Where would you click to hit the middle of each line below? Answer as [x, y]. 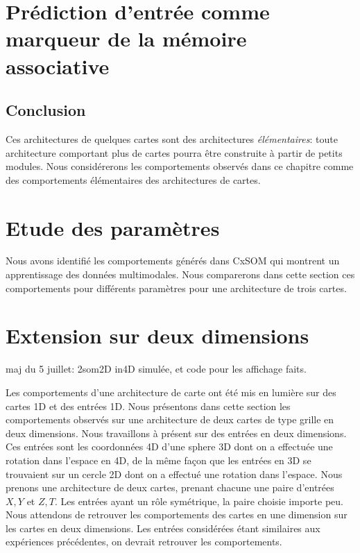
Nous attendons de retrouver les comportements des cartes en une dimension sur [177, 514]
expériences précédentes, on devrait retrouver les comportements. [144, 542]
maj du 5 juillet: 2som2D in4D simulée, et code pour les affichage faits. [156, 369]
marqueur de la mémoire [126, 39]
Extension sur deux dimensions [157, 335]
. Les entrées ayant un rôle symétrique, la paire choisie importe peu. [199, 501]
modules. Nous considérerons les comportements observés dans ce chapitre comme [180, 166]
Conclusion [46, 110]
